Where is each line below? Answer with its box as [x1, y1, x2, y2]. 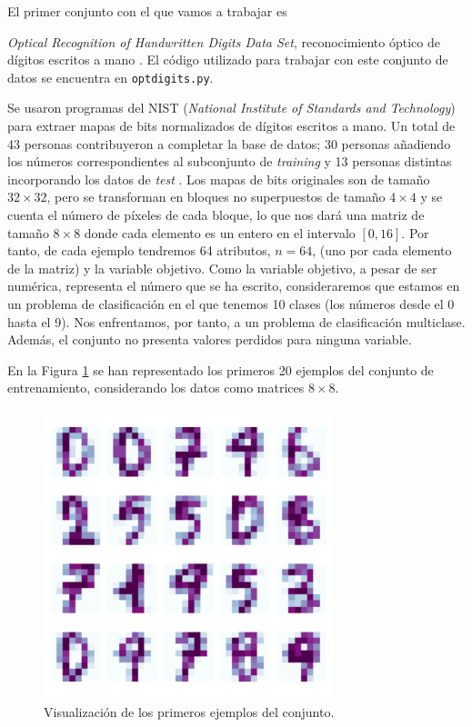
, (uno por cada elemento [312, 241, 452, 260]
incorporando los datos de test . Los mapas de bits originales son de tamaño [7, 169, 430, 188]
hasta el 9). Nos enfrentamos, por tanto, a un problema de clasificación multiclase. [7, 312, 466, 331]
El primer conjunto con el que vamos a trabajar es [7, 2, 287, 20]
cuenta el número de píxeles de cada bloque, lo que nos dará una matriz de [7, 205, 425, 224]
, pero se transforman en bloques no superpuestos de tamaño [46, 187, 386, 206]
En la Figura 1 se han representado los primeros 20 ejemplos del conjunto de [7, 360, 434, 379]
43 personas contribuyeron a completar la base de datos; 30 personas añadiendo [7, 134, 451, 153]
